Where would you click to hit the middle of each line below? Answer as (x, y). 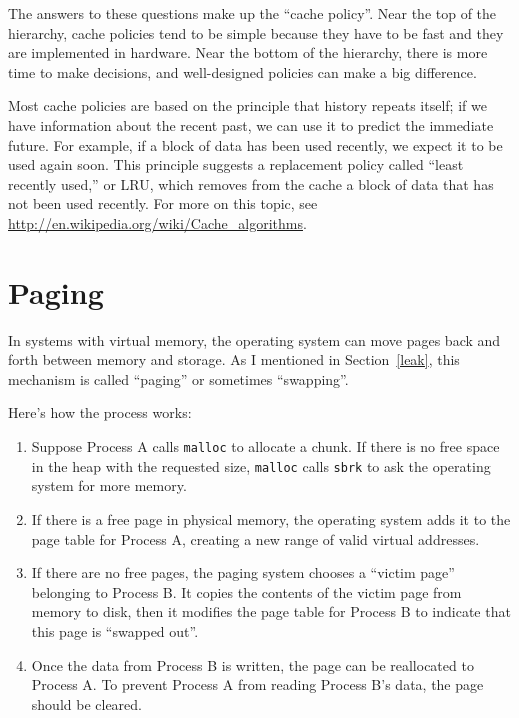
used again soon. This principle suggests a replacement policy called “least (236, 164)
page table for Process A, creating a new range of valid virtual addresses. (255, 538)
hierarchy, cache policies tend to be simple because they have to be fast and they (256, 32)
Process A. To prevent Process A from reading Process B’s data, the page (257, 684)
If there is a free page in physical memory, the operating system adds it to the (271, 518)
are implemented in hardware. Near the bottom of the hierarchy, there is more (248, 52)
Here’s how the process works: (100, 412)
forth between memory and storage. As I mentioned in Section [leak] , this (234, 359)
